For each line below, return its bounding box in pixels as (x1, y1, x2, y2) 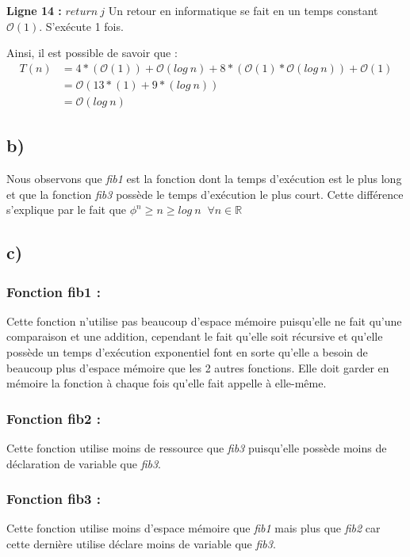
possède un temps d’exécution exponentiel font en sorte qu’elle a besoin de (6, 344, 368, 361)
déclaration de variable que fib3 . (6, 455, 162, 471)
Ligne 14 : (6, 2, 62, 18)
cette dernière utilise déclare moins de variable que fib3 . (6, 536, 276, 552)
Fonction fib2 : (6, 408, 101, 428)
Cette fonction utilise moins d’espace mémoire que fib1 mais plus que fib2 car (6, 520, 381, 536)
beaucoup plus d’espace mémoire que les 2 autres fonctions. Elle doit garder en (6, 359, 389, 376)
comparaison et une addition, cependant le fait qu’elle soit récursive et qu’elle (6, 328, 383, 345)
